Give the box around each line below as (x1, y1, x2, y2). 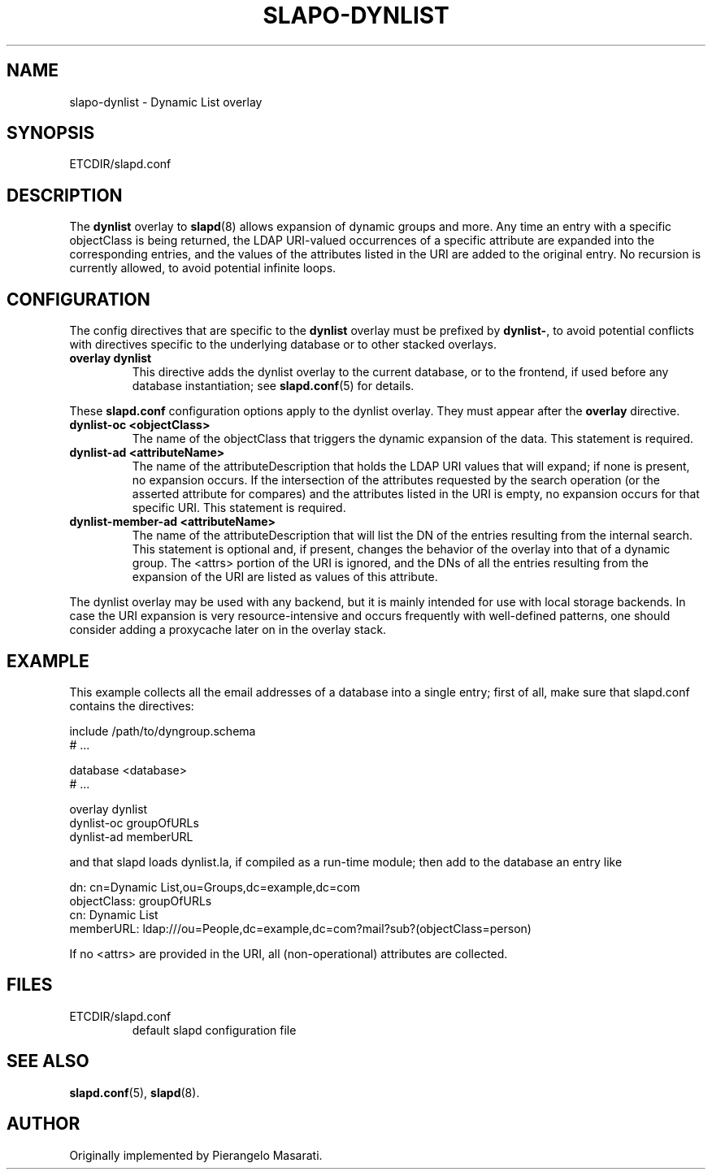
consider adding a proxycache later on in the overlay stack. (69, 623, 387, 637)
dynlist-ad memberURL (69, 829, 193, 844)
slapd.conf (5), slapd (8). (69, 1085, 200, 1100)
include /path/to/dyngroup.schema (69, 723, 256, 738)
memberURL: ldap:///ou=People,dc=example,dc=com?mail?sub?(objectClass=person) (69, 921, 532, 935)
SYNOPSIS (7, 123, 95, 144)
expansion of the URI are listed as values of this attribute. (132, 570, 438, 584)
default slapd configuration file (132, 1022, 297, 1037)
